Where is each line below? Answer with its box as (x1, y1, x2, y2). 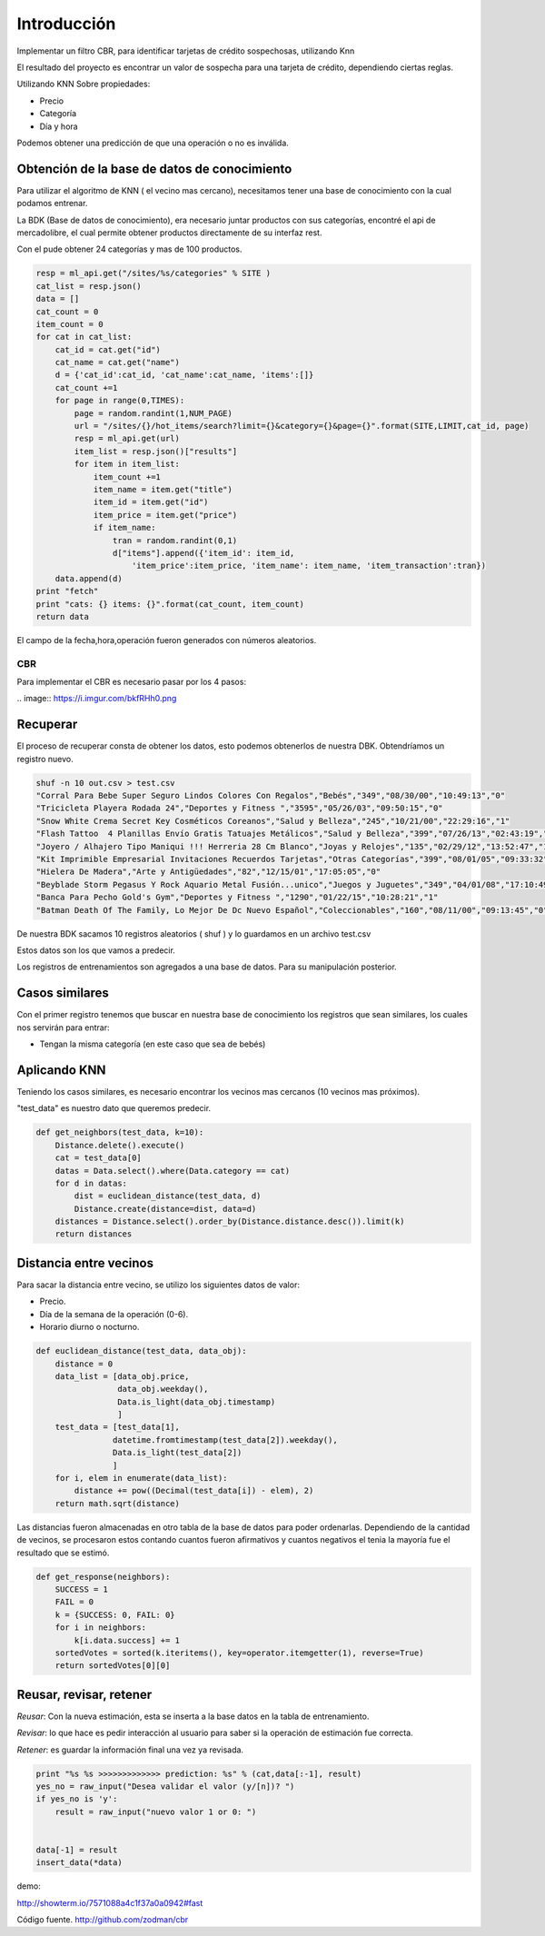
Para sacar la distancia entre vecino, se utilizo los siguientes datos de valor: (16, 1279, 300, 1290)
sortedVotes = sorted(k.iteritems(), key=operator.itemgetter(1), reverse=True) (54, 1647, 424, 1658)
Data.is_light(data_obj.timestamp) (116, 1396, 276, 1407)
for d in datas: (54, 1177, 127, 1188)
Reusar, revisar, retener (16, 1686, 153, 1703)
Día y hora (39, 121, 78, 132)
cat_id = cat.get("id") (54, 344, 161, 354)
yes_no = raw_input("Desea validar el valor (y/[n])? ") (35, 1781, 295, 1792)
